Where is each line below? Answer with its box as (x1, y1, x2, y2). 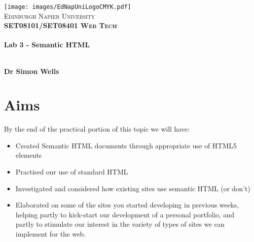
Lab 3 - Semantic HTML (4, 39, 90, 50)
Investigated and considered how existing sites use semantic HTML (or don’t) (15, 183, 251, 193)
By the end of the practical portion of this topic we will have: (4, 124, 190, 134)
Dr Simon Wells (4, 66, 59, 76)
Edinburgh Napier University (4, 10, 95, 21)
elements (15, 150, 42, 160)
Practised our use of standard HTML (15, 166, 128, 176)
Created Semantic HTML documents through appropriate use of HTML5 (15, 140, 237, 150)
